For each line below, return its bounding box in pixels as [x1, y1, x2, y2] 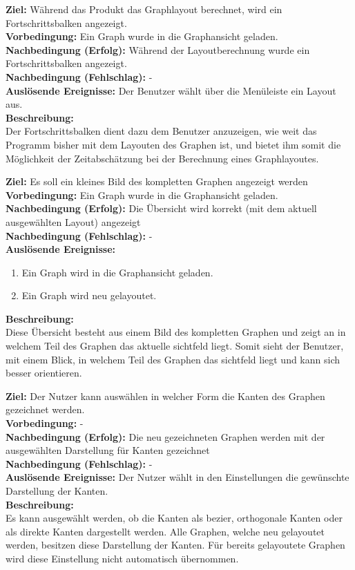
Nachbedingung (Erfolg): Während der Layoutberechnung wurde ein [6, 42, 310, 57]
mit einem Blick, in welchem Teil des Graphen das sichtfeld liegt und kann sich [6, 352, 340, 366]
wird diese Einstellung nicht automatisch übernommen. [6, 551, 239, 565]
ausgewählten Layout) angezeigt [6, 214, 141, 229]
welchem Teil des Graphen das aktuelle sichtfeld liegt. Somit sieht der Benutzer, [6, 339, 344, 353]
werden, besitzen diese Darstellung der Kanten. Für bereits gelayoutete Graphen [6, 538, 345, 552]
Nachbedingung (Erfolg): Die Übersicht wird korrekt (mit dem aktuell [6, 201, 317, 216]
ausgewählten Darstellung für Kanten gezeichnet [6, 443, 210, 457]
